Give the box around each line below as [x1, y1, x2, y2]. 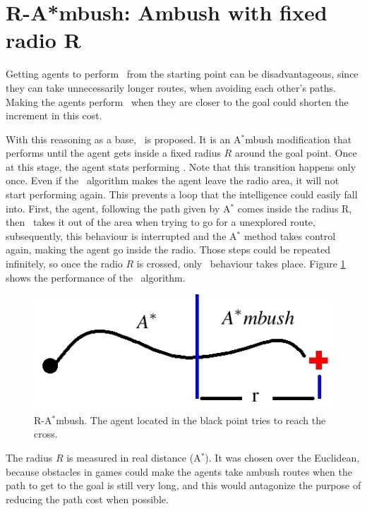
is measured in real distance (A [66, 450, 201, 464]
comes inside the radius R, [237, 200, 352, 215]
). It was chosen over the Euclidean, [205, 450, 360, 464]
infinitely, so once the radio [6, 256, 123, 271]
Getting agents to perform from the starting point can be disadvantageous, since [6, 66, 359, 81]
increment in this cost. [6, 108, 102, 123]
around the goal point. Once [234, 145, 357, 160]
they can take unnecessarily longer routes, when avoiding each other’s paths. [6, 80, 336, 95]
